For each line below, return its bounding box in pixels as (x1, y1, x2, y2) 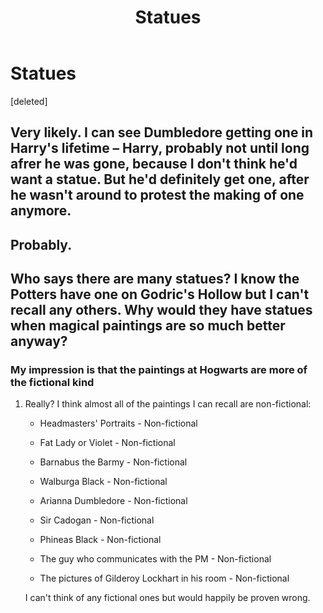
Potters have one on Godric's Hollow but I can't (10, 286, 310, 303)
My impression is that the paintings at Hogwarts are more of (10, 363, 308, 377)
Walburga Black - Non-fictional (39, 476, 168, 488)
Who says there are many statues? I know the (10, 271, 300, 288)
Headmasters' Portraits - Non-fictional (39, 417, 198, 430)
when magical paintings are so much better (10, 317, 286, 335)
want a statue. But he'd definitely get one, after (10, 171, 310, 188)
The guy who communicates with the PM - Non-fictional (39, 553, 272, 565)
